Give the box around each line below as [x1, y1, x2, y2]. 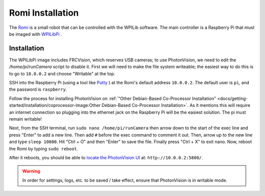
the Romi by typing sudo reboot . [9, 146, 79, 151]
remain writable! [9, 116, 42, 122]
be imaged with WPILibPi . [9, 31, 62, 37]
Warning [22, 168, 40, 174]
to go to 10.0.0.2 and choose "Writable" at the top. [9, 71, 115, 76]
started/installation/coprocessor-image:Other [9, 102, 101, 108]
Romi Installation [9, 7, 79, 18]
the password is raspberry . [9, 86, 67, 93]
